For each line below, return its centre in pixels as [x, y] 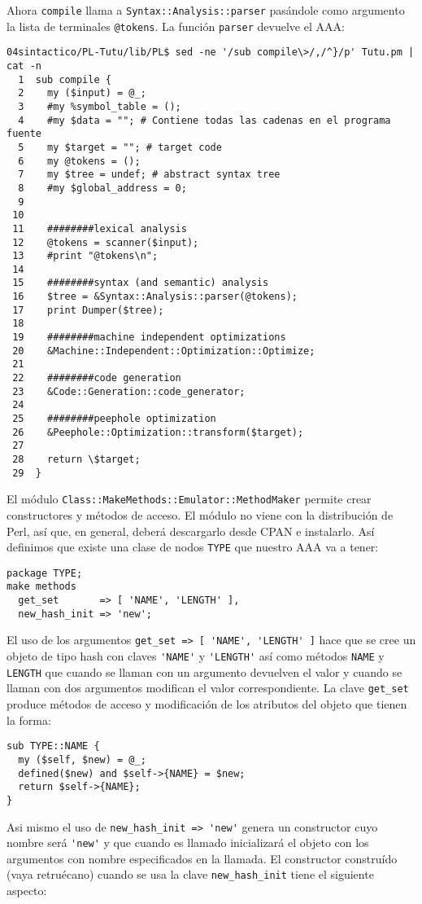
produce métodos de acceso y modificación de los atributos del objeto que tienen [207, 704]
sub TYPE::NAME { [53, 746]
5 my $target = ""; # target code [120, 147]
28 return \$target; [76, 459]
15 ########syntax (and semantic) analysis [141, 283]
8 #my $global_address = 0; [102, 188]
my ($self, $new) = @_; [82, 759]
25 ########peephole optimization [114, 419]
